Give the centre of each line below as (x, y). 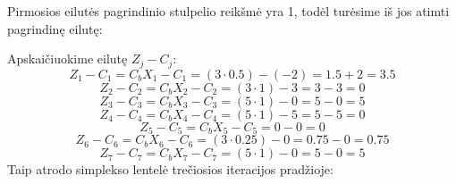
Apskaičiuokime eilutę (68, 59)
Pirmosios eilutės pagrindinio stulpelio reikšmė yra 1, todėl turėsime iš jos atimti (228, 11)
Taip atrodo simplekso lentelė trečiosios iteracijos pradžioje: (170, 169)
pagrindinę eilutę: (55, 28)
